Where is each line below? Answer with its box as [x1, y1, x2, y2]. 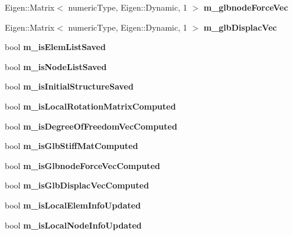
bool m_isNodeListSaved [5, 60, 107, 72]
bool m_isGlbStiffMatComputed [5, 140, 138, 152]
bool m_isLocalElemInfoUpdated [5, 198, 141, 211]
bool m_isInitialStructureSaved [5, 80, 134, 92]
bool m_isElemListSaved [5, 41, 106, 53]
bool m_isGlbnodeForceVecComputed [5, 159, 160, 171]
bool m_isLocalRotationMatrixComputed [5, 100, 176, 112]
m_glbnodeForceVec [203, 1, 288, 13]
